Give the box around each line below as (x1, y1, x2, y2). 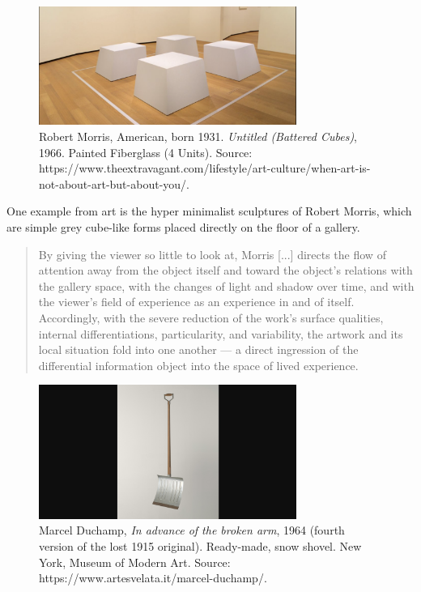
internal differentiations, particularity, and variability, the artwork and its (38, 325, 403, 342)
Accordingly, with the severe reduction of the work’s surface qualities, (38, 309, 384, 326)
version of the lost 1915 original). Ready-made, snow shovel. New (39, 537, 362, 554)
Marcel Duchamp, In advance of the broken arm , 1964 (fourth (39, 522, 345, 539)
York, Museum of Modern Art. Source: (39, 553, 231, 570)
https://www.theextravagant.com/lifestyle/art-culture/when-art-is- (39, 160, 371, 177)
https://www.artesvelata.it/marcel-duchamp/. (39, 569, 267, 586)
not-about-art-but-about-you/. (39, 175, 189, 192)
